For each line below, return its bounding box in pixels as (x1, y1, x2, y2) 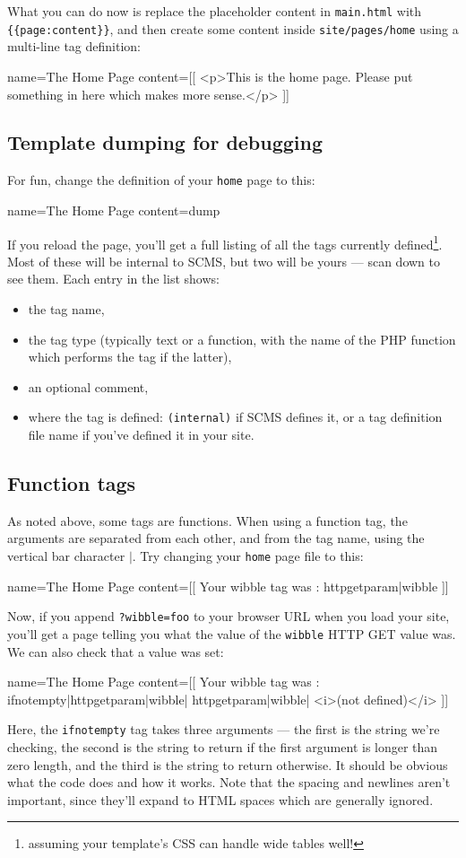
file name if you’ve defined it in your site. (28, 425, 255, 444)
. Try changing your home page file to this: (132, 547, 364, 565)
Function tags (7, 469, 136, 496)
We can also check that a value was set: (7, 642, 224, 661)
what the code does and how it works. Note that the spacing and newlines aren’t (7, 773, 451, 792)
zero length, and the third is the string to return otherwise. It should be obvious (7, 755, 448, 774)
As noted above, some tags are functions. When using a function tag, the (7, 511, 408, 530)
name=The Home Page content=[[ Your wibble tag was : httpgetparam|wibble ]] (7, 576, 449, 595)
